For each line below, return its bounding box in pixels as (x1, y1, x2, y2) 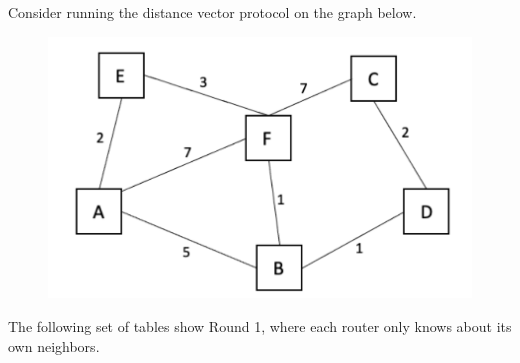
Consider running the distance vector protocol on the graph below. (8, 2, 417, 22)
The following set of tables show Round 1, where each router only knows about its (8, 315, 512, 336)
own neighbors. (8, 335, 100, 356)
